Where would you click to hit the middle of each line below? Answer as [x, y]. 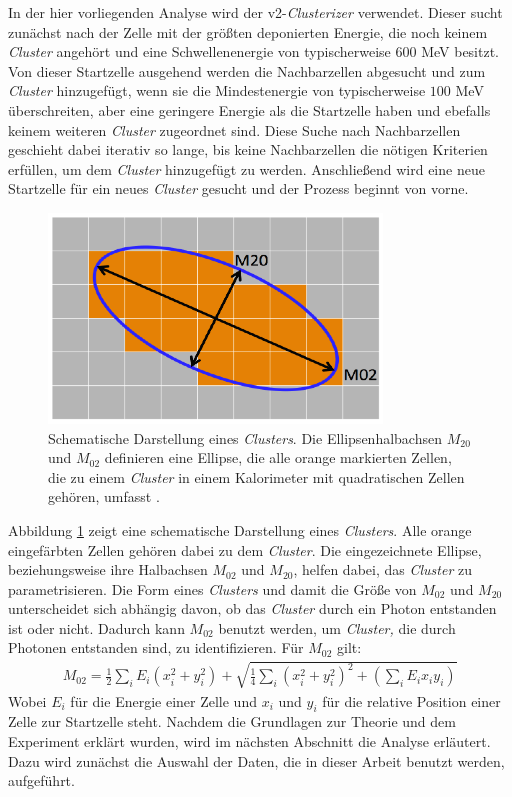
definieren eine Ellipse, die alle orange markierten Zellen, [278, 457]
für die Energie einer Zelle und [163, 700]
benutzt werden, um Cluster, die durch [337, 627]
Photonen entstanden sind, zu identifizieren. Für [156, 647]
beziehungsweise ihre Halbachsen [108, 569]
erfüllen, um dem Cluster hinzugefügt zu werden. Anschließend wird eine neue [246, 168]
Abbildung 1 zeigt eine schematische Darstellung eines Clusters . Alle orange [240, 529]
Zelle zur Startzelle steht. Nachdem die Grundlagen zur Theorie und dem [232, 721]
